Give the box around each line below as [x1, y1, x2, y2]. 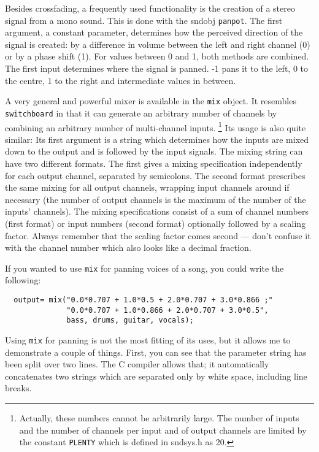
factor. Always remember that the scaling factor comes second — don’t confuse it [5, 229, 311, 242]
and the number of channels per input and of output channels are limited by [19, 423, 307, 436]
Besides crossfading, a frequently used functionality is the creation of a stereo [5, 2, 295, 14]
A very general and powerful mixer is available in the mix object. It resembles [5, 94, 296, 107]
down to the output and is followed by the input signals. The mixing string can [5, 145, 303, 158]
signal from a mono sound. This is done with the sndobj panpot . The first [5, 13, 283, 26]
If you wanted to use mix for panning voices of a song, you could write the [5, 261, 284, 274]
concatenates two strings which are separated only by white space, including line [5, 369, 307, 382]
